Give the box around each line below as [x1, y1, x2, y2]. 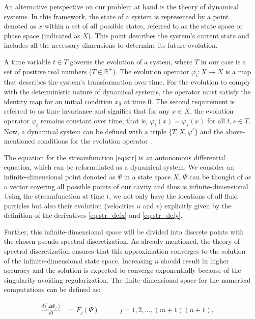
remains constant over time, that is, [40, 115, 148, 125]
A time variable [4, 56, 51, 66]
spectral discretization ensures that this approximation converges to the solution [4, 246, 246, 256]
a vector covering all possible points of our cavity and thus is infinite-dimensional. [4, 181, 250, 191]
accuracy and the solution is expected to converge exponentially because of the [4, 265, 241, 275]
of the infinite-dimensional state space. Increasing [4, 255, 153, 265]
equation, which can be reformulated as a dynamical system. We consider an [4, 162, 234, 172]
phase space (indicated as [4, 30, 80, 40]
